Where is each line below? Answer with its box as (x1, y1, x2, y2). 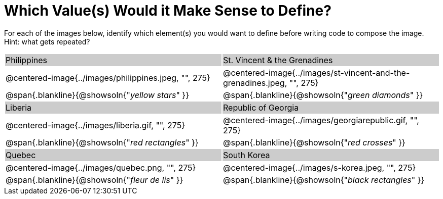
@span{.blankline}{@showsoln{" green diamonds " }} (223, 89, 423, 100)
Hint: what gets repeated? (4, 37, 90, 46)
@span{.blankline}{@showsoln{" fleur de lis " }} (6, 174, 183, 185)
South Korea (223, 150, 270, 160)
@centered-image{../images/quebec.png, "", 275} (6, 162, 196, 173)
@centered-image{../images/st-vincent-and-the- (223, 67, 410, 78)
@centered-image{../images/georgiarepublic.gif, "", (223, 115, 419, 125)
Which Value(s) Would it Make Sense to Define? (4, 2, 331, 19)
